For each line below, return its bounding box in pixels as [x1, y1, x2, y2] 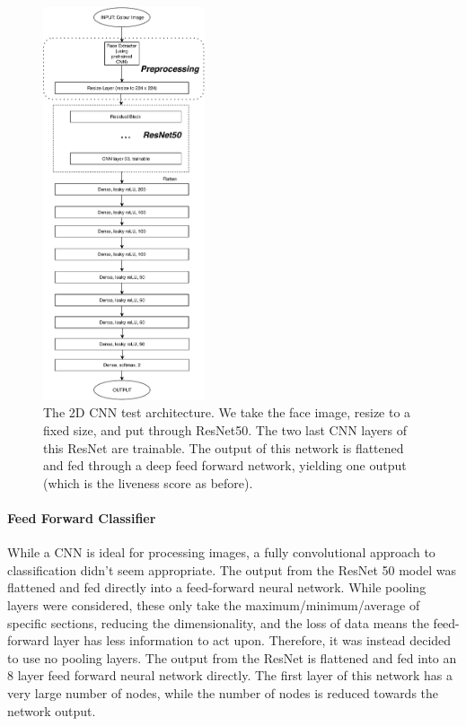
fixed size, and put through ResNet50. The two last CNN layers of [43, 421, 407, 439]
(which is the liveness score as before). [43, 473, 253, 492]
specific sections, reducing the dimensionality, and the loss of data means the [7, 613, 429, 632]
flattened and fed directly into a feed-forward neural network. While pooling [7, 578, 426, 597]
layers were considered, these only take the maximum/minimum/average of [7, 595, 420, 614]
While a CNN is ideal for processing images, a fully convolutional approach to [7, 543, 435, 562]
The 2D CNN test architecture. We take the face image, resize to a [43, 403, 411, 422]
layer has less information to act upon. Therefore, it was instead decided [53, 631, 452, 650]
